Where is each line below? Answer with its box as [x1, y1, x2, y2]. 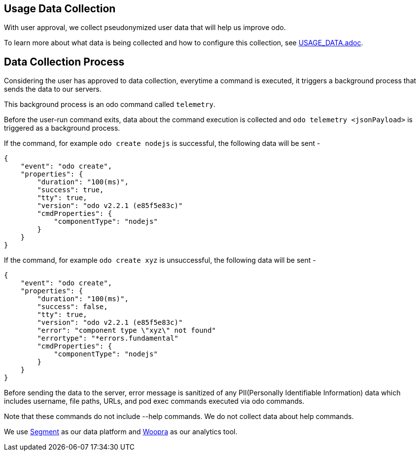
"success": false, [37, 303, 108, 311]
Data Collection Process [4, 55, 125, 68]
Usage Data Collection [4, 2, 116, 15]
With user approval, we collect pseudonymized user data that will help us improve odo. [4, 23, 286, 32]
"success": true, [37, 186, 104, 194]
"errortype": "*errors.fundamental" [37, 334, 179, 343]
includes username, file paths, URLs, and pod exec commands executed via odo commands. [4, 397, 305, 406]
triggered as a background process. [4, 124, 120, 133]
